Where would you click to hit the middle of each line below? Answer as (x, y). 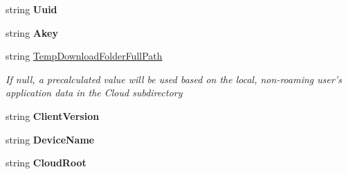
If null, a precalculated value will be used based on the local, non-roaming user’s (174, 79)
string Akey (32, 32)
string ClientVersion (53, 115)
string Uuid (31, 9)
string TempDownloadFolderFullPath (84, 56)
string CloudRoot (46, 163)
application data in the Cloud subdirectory (94, 93)
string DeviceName (50, 139)
